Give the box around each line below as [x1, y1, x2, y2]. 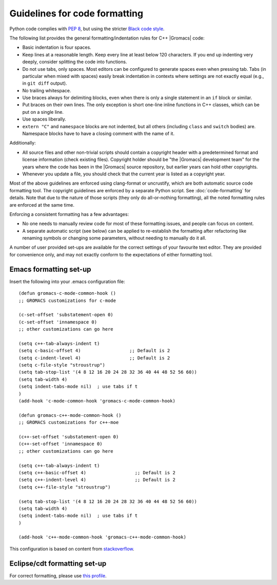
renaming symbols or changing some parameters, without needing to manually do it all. [22, 235, 206, 241]
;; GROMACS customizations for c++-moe [18, 419, 119, 426]
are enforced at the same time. [9, 201, 74, 208]
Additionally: [9, 140, 36, 146]
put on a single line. [22, 109, 64, 115]
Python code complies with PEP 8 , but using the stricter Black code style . [9, 26, 165, 32]
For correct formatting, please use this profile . [9, 572, 107, 579]
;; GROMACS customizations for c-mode [18, 297, 116, 304]
